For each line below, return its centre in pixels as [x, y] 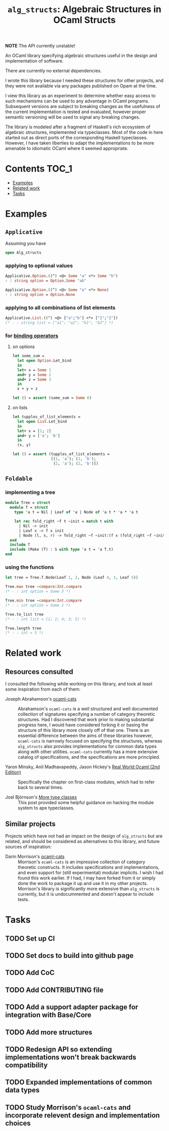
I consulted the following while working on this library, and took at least [79, 684]
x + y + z [27, 389]
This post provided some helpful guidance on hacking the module [86, 803]
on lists [20, 408]
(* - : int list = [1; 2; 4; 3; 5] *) [46, 619]
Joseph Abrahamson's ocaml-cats [41, 699]
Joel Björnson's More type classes [41, 797]
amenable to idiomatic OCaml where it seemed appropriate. [67, 149]
